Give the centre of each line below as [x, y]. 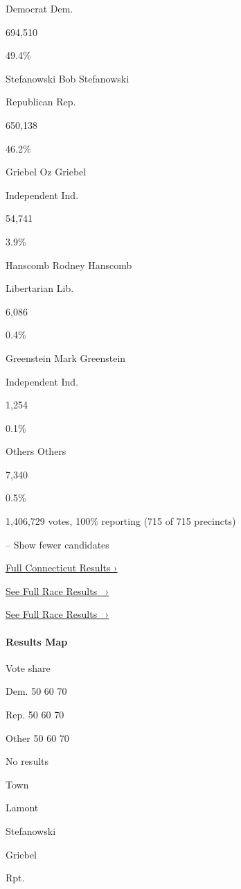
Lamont [22, 808]
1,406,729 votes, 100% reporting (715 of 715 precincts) [121, 521]
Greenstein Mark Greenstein [66, 357]
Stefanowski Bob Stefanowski [68, 78]
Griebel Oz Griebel [46, 172]
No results [27, 761]
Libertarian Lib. [40, 288]
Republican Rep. [41, 102]
